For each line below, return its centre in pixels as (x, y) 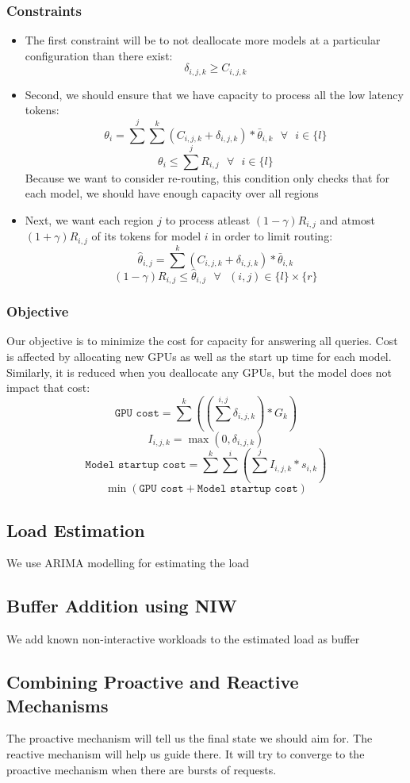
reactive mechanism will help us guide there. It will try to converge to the (186, 753)
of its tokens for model (146, 236)
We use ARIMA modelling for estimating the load (128, 563)
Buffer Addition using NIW (122, 606)
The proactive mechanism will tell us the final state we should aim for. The (190, 738)
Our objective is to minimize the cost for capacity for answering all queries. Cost (202, 341)
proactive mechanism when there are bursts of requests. (142, 769)
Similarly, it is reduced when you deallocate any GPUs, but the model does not (199, 372)
